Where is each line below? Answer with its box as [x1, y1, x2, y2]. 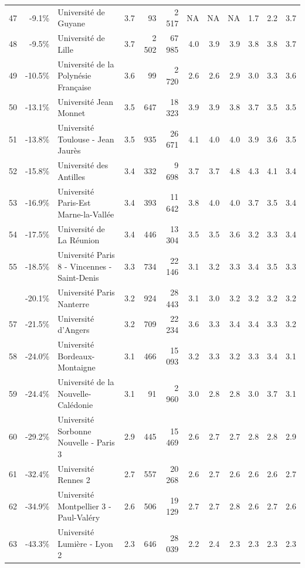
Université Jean [57, 95, 114, 107]
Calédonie [57, 399, 93, 411]
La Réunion [57, 234, 100, 246]
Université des [57, 159, 109, 171]
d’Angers [57, 324, 90, 336]
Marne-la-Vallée [57, 208, 114, 220]
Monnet [57, 107, 86, 119]
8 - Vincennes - [57, 260, 112, 272]
